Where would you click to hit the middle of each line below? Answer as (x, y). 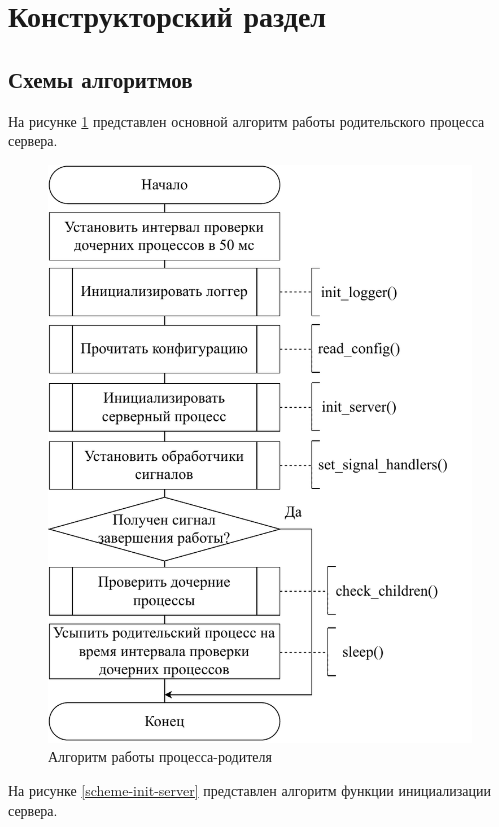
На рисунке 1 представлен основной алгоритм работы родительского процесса (246, 120)
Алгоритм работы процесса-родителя (160, 756)
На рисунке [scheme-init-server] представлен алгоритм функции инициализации (249, 790)
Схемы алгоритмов (100, 78)
